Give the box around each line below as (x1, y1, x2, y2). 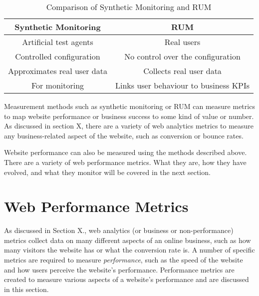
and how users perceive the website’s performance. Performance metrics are (4, 264, 235, 274)
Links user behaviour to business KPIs (115, 79, 250, 91)
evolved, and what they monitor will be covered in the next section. (4, 166, 211, 177)
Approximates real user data (8, 65, 107, 76)
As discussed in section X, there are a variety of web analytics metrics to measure (4, 120, 254, 131)
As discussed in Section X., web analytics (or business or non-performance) (4, 225, 234, 235)
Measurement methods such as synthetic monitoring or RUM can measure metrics (4, 101, 255, 111)
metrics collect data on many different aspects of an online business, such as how (4, 234, 251, 245)
